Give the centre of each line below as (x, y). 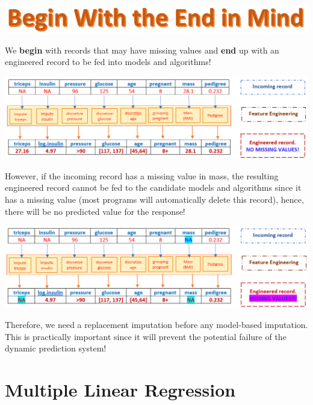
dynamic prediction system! (56, 348)
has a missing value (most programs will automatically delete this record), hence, (154, 199)
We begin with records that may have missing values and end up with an (142, 50)
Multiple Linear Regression (120, 390)
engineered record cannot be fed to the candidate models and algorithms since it (153, 187)
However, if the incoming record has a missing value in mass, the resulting (142, 175)
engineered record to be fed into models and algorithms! (108, 62)
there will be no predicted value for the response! (95, 211)
